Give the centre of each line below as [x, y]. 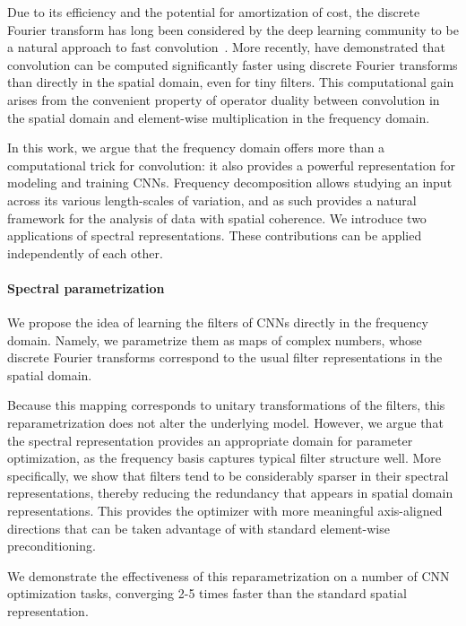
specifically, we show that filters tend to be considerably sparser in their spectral [228, 475]
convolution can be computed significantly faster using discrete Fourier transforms [233, 64]
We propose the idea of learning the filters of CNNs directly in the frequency [218, 322]
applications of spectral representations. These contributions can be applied [215, 235]
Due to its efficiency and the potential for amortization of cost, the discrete [214, 12]
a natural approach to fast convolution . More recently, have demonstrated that [226, 47]
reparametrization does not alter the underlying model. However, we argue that [225, 423]
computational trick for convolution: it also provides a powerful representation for [231, 165]
